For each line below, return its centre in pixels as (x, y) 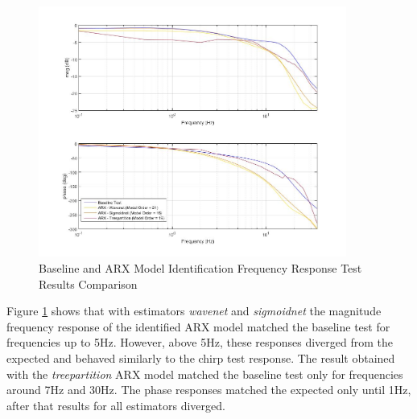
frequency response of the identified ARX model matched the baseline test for (198, 326)
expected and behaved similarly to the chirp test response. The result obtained (201, 357)
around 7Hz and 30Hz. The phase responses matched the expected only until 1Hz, (209, 390)
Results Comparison (88, 283)
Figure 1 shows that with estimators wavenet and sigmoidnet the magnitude (194, 311)
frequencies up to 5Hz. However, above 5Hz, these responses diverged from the (200, 342)
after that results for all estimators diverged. (116, 405)
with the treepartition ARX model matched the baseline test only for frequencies (205, 374)
